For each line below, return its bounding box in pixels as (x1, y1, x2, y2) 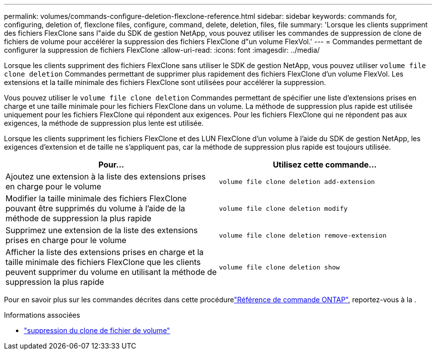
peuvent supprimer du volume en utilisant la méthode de (5, 267, 217, 277)
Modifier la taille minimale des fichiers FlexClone (5, 193, 187, 203)
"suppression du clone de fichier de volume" (24, 326, 170, 335)
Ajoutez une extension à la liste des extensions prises (5, 172, 206, 181)
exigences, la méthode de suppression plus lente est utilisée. (4, 119, 204, 127)
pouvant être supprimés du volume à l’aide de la (5, 203, 185, 213)
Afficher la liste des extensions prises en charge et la (5, 247, 204, 257)
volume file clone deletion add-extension (219, 177, 375, 185)
